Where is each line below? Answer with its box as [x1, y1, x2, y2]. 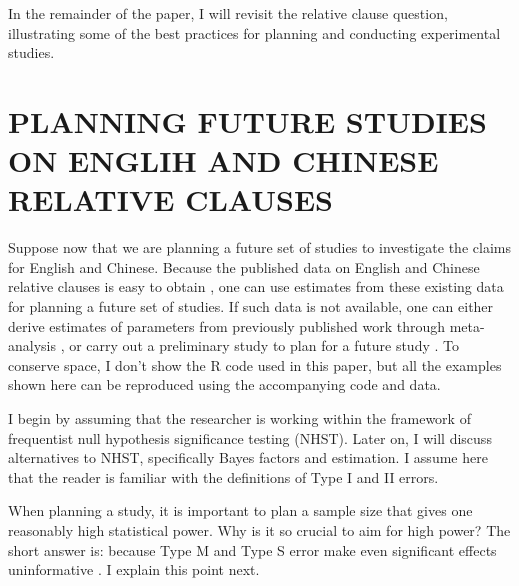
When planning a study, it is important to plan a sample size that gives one [8, 500, 473, 521]
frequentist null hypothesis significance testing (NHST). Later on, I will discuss [8, 427, 492, 448]
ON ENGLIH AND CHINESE [8, 140, 439, 181]
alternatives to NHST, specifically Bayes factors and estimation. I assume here [8, 447, 488, 468]
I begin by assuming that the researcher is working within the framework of [8, 408, 471, 429]
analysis [8, 335, 56, 356]
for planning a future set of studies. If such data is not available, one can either [8, 296, 494, 317]
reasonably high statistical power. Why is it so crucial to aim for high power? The [8, 520, 511, 540]
